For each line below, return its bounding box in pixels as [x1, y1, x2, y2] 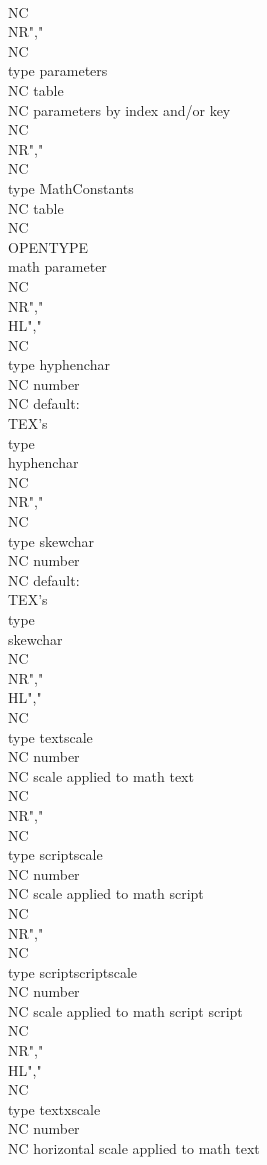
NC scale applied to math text [8, 765, 194, 786]
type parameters [8, 60, 108, 81]
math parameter [8, 256, 107, 277]
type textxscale [8, 1098, 101, 1119]
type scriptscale [8, 844, 103, 865]
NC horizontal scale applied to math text [8, 1138, 260, 1159]
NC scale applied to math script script [8, 1000, 243, 1021]
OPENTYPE [8, 236, 89, 257]
